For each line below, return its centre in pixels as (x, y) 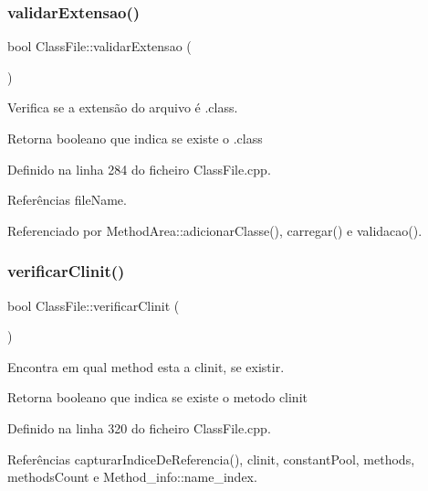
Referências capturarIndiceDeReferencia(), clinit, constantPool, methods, (211, 459)
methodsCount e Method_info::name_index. (132, 477)
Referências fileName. (67, 200)
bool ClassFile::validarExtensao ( (99, 46)
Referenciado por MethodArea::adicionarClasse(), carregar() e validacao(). (215, 230)
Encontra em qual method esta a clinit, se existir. (146, 366)
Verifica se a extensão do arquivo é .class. (123, 107)
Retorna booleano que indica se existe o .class (135, 138)
